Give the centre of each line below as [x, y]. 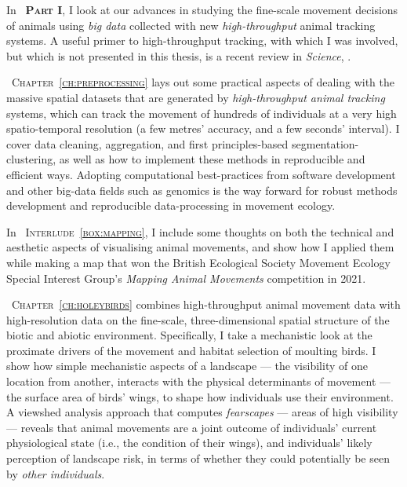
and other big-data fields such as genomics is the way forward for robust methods [202, 190]
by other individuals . [56, 473]
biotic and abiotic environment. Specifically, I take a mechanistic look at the [189, 335]
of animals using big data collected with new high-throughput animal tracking [191, 25]
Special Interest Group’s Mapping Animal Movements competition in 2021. [186, 278]
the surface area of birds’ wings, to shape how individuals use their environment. [200, 396]
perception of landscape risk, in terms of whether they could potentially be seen [198, 458]
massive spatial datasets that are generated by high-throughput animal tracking [196, 97]
